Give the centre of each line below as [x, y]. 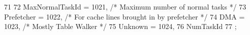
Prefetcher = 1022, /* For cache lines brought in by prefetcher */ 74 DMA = [124, 16]
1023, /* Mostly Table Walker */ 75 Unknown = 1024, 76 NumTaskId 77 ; [120, 26]
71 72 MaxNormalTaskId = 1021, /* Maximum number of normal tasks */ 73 [125, 6]
